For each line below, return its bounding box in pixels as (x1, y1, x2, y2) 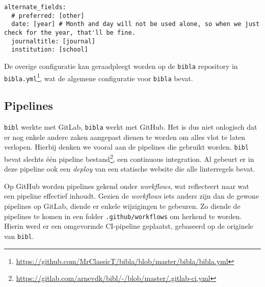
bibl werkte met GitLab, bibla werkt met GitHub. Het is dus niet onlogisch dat (4, 122, 257, 132)
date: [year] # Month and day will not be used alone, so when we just (11, 20, 260, 28)
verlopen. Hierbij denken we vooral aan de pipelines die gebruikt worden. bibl (4, 141, 249, 152)
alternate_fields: (4, 4, 66, 11)
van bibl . (4, 230, 34, 241)
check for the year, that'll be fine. (4, 29, 136, 36)
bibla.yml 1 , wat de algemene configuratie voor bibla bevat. (4, 71, 193, 83)
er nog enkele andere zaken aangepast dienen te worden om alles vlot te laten (4, 131, 246, 142)
